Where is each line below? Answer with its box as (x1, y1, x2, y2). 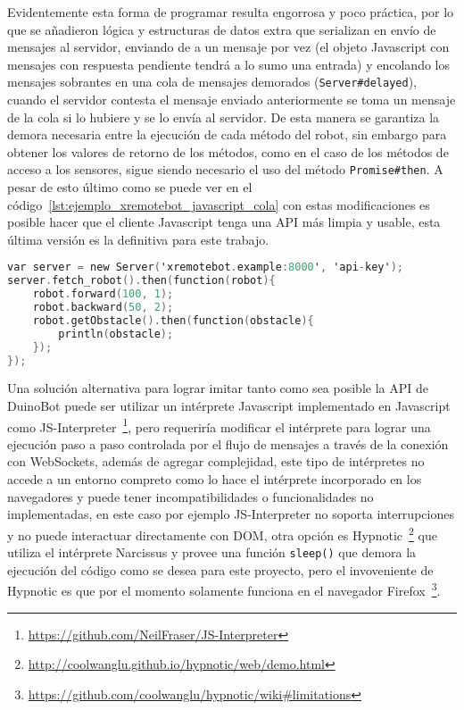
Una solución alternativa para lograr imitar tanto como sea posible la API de (7, 379, 428, 397)
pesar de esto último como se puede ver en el (7, 178, 253, 196)
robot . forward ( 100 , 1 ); (32, 288, 174, 301)
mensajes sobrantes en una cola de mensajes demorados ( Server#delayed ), (7, 72, 417, 91)
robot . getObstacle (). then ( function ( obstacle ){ (32, 313, 314, 327)
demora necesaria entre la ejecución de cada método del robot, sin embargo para (7, 125, 447, 144)
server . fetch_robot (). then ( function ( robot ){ (7, 274, 276, 288)
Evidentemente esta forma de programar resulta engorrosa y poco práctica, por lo (7, 3, 454, 21)
